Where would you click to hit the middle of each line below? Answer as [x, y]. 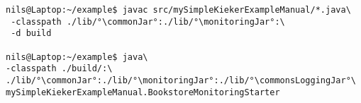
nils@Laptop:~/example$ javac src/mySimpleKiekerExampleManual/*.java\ [178, 10]
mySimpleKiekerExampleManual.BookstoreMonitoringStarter [143, 92]
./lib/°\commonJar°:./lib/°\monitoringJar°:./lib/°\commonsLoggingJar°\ [181, 80]
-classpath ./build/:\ [59, 69]
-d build [31, 34]
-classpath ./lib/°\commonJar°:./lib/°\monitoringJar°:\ [148, 22]
